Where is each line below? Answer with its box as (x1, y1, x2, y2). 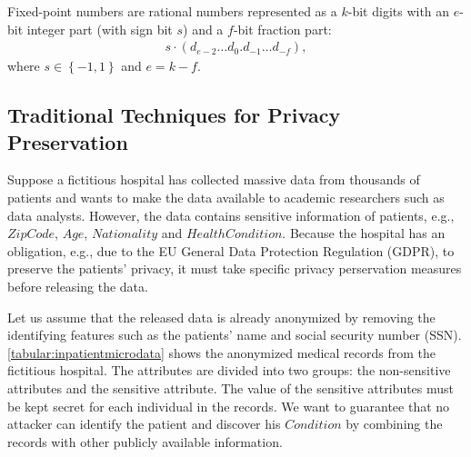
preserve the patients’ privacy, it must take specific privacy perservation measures (7, 259, 462, 278)
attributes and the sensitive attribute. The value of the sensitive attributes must (7, 378, 455, 397)
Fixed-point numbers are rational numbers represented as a (7, 2, 337, 20)
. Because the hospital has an (282, 224, 446, 243)
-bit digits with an (347, 2, 450, 20)
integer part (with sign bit (26, 19, 173, 38)
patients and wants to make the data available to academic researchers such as (7, 188, 445, 206)
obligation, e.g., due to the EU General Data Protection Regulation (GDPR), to (7, 241, 455, 260)
